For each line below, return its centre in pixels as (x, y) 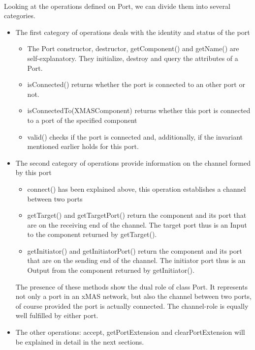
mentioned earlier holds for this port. (83, 146)
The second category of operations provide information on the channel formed (133, 162)
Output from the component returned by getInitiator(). (111, 270)
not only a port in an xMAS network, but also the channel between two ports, (133, 296)
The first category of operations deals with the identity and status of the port (133, 32)
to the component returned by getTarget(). (92, 234)
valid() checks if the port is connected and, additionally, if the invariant (135, 136)
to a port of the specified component (82, 120)
